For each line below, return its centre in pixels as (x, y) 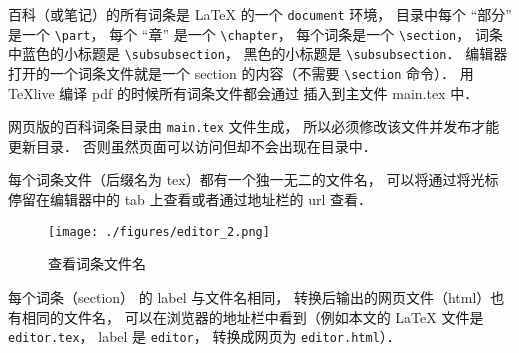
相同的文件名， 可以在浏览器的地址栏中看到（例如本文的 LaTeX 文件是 (252, 316)
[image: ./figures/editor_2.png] (159, 231)
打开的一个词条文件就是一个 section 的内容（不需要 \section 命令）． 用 (241, 72)
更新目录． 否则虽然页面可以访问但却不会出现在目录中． (192, 145)
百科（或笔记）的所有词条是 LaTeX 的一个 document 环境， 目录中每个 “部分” (260, 14)
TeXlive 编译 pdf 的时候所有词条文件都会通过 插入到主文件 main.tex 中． (243, 92)
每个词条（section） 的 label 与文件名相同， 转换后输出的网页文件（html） (249, 296)
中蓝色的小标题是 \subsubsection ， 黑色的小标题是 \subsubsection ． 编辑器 (258, 53)
